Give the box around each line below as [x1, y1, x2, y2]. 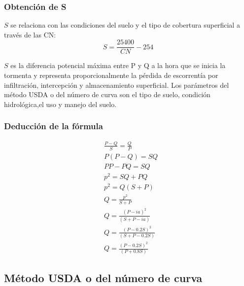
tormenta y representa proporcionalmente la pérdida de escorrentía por [4, 70, 218, 80]
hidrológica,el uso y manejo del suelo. [4, 99, 117, 109]
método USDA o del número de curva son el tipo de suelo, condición [4, 89, 210, 100]
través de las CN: [4, 29, 56, 39]
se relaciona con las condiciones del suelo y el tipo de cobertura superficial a [10, 20, 240, 30]
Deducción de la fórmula [4, 120, 103, 132]
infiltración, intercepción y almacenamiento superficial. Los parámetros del [4, 79, 229, 90]
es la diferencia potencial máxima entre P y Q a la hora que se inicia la [10, 60, 226, 71]
